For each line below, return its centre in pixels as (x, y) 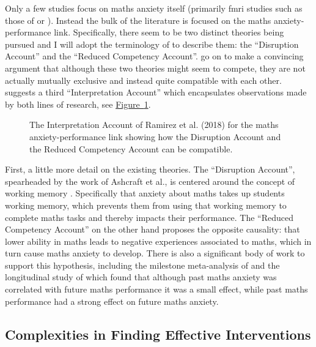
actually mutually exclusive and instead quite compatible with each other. (143, 80)
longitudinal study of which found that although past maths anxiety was (141, 277)
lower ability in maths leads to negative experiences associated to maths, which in (158, 241)
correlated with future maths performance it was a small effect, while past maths (156, 289)
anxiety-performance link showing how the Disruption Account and (155, 136)
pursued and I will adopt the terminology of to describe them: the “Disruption (152, 44)
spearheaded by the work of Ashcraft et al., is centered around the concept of (150, 181)
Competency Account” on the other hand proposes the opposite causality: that (152, 229)
